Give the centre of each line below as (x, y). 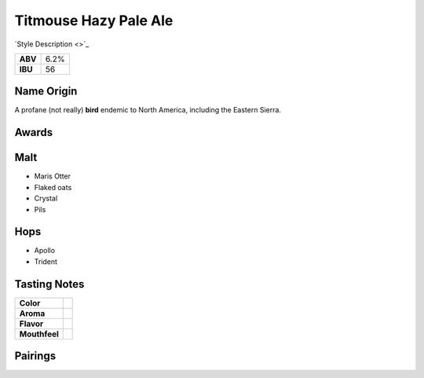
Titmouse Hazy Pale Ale (94, 20)
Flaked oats (53, 187)
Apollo (44, 251)
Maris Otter (52, 176)
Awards (34, 132)
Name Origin (46, 92)
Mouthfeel (39, 334)
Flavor (31, 324)
